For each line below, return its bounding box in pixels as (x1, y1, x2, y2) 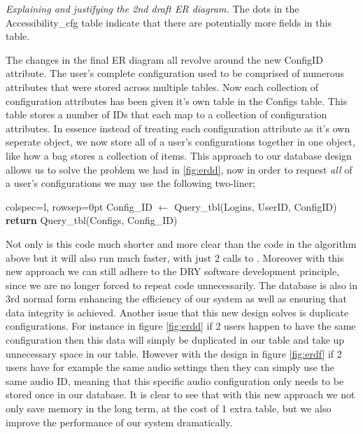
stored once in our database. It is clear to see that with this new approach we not (6, 387, 355, 402)
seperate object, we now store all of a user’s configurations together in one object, (6, 134, 355, 149)
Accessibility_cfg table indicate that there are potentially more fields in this (6, 15, 332, 29)
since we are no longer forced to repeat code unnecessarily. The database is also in (6, 277, 358, 292)
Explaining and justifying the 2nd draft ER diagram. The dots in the (6, 1, 299, 15)
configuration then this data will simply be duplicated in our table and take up (6, 332, 345, 347)
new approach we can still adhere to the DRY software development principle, (6, 264, 340, 279)
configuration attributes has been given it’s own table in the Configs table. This (6, 93, 348, 108)
